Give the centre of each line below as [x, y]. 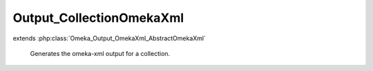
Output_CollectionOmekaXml [98, 18]
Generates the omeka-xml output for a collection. [100, 53]
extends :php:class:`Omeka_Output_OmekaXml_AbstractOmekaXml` [109, 38]
